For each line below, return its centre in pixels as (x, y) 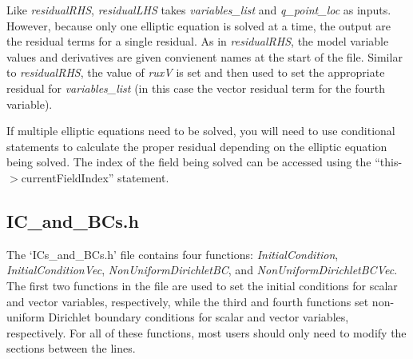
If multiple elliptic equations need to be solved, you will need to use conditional (201, 131)
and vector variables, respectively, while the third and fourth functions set (188, 301)
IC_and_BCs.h (73, 220)
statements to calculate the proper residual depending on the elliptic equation (197, 146)
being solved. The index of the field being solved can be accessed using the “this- (205, 162)
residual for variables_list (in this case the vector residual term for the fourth (196, 88)
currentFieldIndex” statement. (95, 177)
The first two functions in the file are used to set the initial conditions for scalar (202, 285)
